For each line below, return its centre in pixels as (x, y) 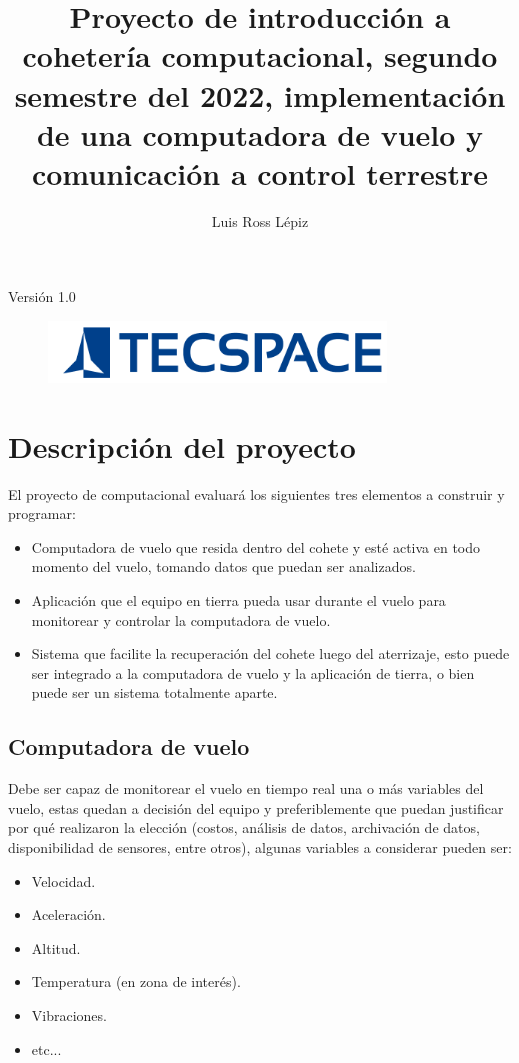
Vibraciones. (69, 1014)
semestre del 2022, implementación (260, 94)
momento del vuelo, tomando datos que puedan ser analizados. (223, 566)
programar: (42, 513)
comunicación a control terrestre (260, 172)
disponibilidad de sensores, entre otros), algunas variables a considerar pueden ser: (260, 846)
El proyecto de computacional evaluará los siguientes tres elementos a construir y (256, 493)
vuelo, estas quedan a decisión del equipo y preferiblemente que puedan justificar (256, 807)
